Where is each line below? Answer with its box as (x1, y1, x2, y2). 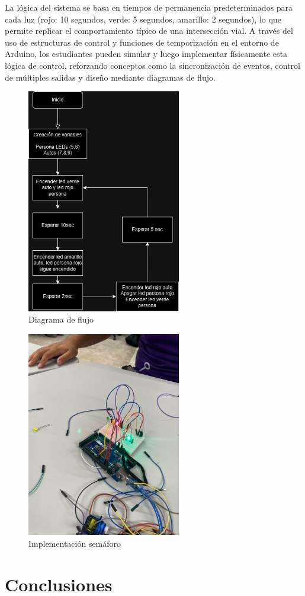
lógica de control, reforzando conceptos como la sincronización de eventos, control (5, 59, 300, 71)
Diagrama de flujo (28, 313, 94, 326)
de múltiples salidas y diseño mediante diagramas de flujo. (5, 71, 216, 83)
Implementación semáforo (28, 537, 121, 549)
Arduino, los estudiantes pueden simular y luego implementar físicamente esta (5, 47, 287, 60)
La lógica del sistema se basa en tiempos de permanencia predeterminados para (5, 1, 293, 13)
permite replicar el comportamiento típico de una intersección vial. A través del (5, 24, 293, 37)
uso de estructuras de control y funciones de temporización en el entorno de (5, 36, 279, 48)
